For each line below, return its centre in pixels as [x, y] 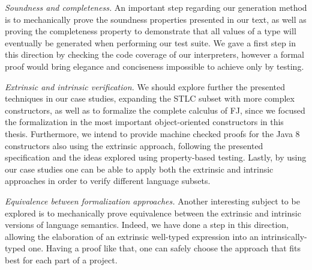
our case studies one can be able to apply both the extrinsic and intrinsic [139, 169]
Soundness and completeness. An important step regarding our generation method [156, 7]
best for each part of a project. [61, 259]
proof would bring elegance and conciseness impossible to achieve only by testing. [154, 66]
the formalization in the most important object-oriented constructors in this [144, 122]
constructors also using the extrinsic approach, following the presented [134, 145]
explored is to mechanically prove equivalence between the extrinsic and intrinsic [153, 213]
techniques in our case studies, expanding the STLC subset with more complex [150, 98]
